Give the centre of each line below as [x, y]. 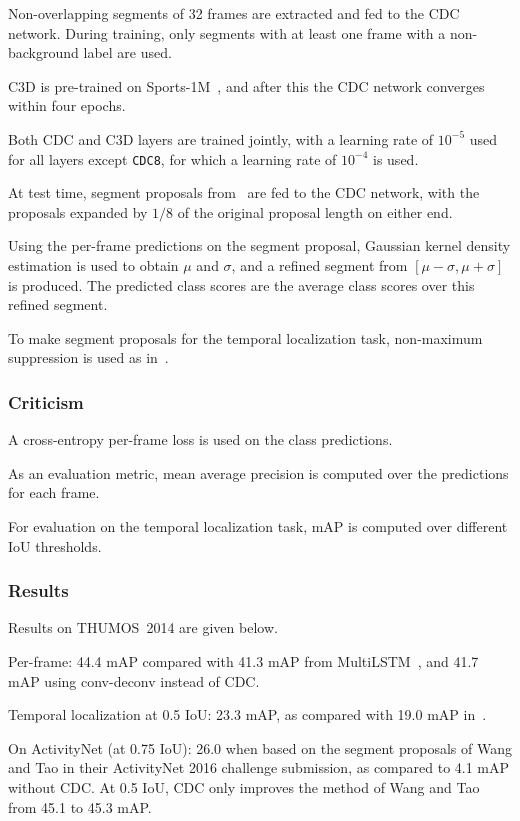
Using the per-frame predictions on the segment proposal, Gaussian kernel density [259, 245]
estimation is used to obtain [93, 265]
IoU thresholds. [55, 545]
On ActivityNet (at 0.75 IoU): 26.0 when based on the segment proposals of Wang [260, 747]
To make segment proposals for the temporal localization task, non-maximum [245, 337]
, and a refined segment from [319, 265]
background [43, 52]
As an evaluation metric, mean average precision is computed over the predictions [258, 472]
